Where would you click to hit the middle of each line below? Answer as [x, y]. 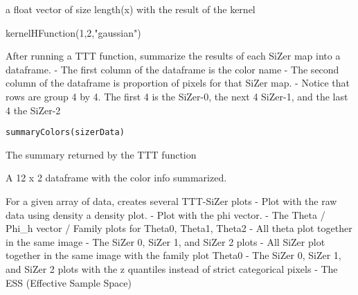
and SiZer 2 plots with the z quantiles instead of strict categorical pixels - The [172, 268]
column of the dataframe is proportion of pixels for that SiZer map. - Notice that [178, 83]
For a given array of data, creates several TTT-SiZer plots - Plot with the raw [171, 201]
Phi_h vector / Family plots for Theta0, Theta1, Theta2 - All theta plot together [179, 228]
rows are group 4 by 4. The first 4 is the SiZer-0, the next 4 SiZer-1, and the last [177, 96]
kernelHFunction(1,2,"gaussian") [73, 32]
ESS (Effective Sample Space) [69, 282]
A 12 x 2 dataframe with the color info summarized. [116, 178]
